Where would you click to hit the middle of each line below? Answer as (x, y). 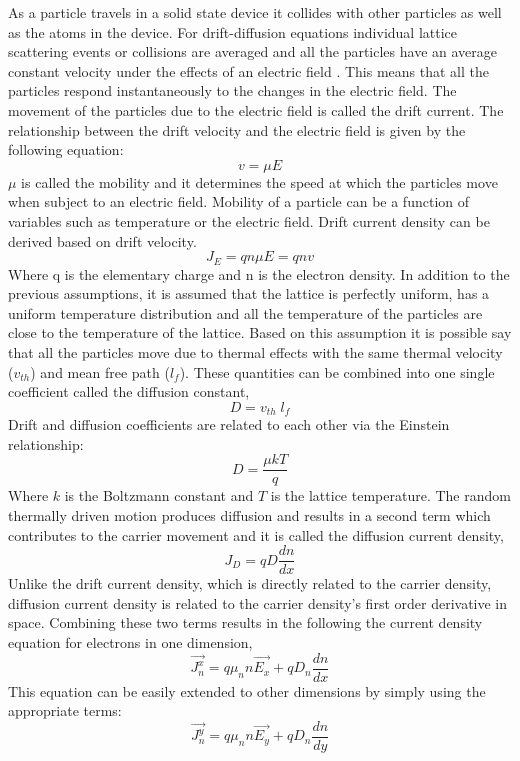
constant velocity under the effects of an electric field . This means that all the (249, 70)
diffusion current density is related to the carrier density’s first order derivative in (258, 602)
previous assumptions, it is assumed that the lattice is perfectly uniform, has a (249, 293)
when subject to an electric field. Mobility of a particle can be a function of (239, 201)
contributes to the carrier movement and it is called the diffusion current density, (256, 534)
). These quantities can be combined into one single (337, 371)
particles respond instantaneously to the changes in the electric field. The (232, 90)
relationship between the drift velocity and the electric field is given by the (237, 129)
